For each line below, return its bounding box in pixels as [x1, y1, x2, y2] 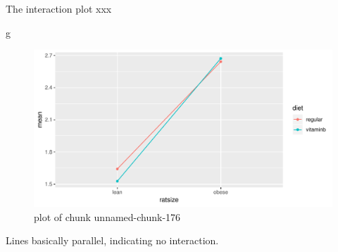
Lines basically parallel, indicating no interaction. [6, 233, 219, 248]
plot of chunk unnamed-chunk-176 [34, 209, 181, 224]
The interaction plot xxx [6, 1, 112, 15]
